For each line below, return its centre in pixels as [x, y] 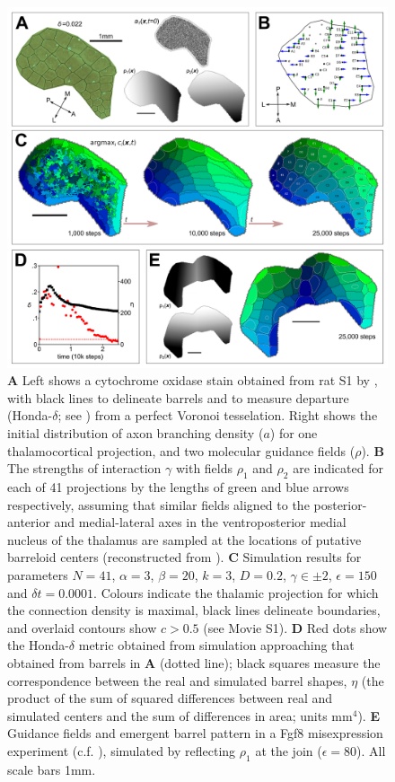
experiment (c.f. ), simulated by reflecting [122, 750]
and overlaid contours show [82, 627]
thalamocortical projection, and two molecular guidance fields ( [181, 450]
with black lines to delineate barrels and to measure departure [178, 397]
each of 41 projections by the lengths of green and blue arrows [178, 487]
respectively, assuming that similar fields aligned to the [158, 504]
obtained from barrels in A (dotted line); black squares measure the [194, 662]
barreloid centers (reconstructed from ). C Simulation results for [184, 557]
